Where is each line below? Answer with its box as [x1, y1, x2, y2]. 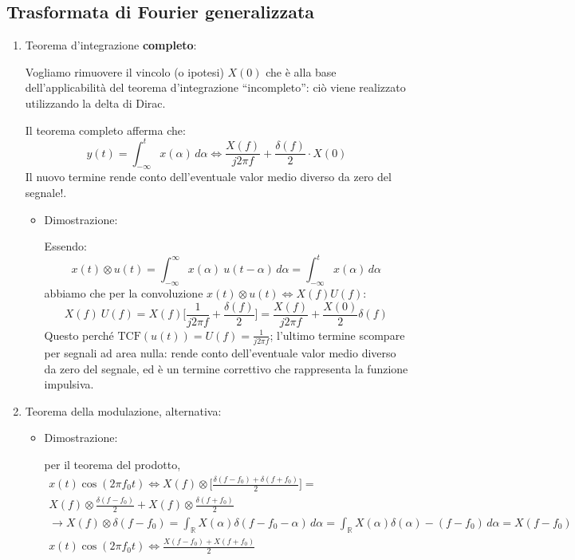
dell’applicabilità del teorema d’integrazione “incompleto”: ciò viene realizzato [25, 79, 406, 96]
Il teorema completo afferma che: [25, 121, 186, 138]
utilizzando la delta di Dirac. [25, 94, 166, 111]
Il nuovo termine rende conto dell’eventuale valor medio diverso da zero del [25, 168, 392, 185]
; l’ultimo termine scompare [270, 326, 405, 343]
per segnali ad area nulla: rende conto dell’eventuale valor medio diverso [44, 345, 396, 361]
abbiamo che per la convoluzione [44, 285, 203, 302]
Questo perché [44, 326, 114, 343]
